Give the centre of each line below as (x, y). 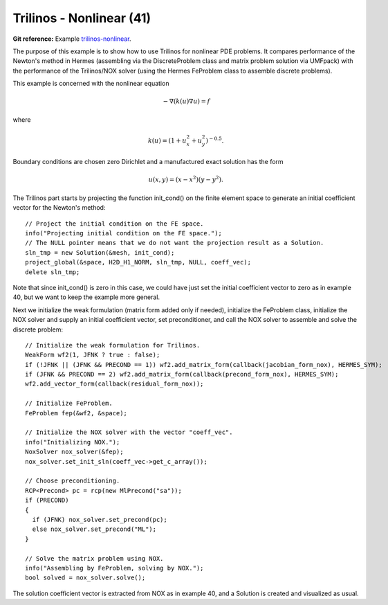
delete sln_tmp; (53, 272)
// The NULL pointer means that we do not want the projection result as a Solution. (175, 243)
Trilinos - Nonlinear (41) (82, 18)
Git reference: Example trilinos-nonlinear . (72, 39)
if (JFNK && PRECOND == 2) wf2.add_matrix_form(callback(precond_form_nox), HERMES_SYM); (182, 374)
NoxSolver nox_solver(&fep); (74, 452)
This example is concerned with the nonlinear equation (91, 84)
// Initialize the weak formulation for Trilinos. (113, 345)
